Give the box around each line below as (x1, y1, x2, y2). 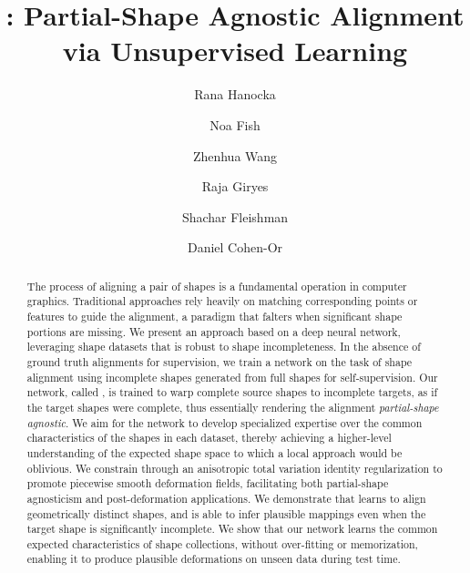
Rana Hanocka (194, 85, 276, 104)
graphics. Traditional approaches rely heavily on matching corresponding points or (26, 293, 418, 309)
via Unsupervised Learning (62, 32, 408, 69)
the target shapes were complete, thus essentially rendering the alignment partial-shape (26, 399, 439, 414)
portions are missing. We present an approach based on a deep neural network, (26, 323, 401, 339)
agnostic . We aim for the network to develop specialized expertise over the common (26, 414, 423, 430)
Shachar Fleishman (181, 207, 289, 226)
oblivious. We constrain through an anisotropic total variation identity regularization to (26, 460, 443, 476)
